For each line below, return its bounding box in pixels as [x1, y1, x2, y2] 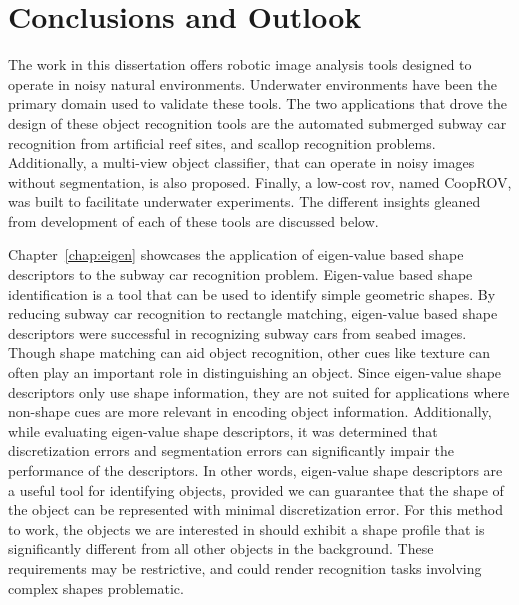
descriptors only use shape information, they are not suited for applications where [8, 381, 510, 402]
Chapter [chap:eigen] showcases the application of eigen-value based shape [8, 244, 464, 265]
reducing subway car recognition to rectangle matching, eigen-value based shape [8, 303, 498, 324]
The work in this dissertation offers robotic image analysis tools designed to [8, 54, 472, 75]
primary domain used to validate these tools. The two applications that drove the [8, 93, 507, 114]
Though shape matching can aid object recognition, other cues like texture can [8, 342, 491, 363]
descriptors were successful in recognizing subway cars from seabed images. [8, 322, 467, 343]
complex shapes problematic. [8, 577, 184, 598]
